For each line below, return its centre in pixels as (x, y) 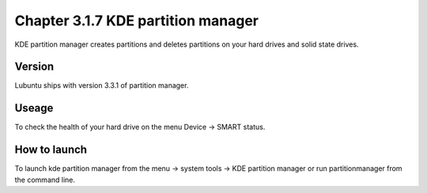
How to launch (51, 150)
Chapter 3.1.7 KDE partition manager (136, 21)
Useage (34, 108)
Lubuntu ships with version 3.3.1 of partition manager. (102, 85)
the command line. (45, 180)
